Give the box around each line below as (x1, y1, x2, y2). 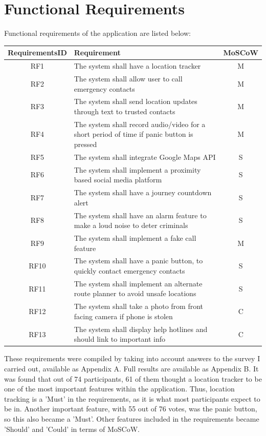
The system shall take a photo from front (74, 301, 204, 312)
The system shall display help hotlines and (74, 323, 208, 334)
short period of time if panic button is (74, 129, 193, 139)
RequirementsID (8, 47, 67, 58)
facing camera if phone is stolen (74, 310, 173, 321)
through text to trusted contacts (74, 106, 175, 116)
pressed (74, 138, 97, 149)
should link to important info (74, 334, 166, 344)
